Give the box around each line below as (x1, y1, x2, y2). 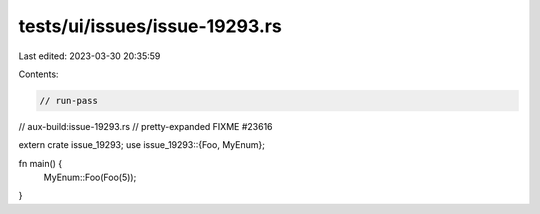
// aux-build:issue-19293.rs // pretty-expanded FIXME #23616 (18, 120, 274, 132)
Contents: (18, 68, 59, 80)
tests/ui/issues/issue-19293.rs (18, 15, 282, 37)
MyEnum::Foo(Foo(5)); (43, 171, 137, 184)
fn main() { (18, 157, 63, 169)
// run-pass (39, 95, 99, 106)
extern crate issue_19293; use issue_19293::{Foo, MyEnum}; (18, 139, 265, 151)
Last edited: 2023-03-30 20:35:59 (18, 50, 161, 62)
